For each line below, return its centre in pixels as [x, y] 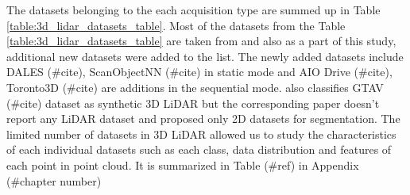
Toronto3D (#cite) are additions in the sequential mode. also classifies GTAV [195, 87]
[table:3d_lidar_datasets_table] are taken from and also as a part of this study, [201, 41]
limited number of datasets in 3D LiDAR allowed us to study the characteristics [201, 134]
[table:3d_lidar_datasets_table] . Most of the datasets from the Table [176, 25]
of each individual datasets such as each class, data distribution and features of [199, 149]
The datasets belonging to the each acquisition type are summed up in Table [193, 10]
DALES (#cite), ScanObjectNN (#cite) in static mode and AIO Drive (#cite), [199, 72]
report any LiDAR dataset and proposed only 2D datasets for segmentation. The [203, 119]
